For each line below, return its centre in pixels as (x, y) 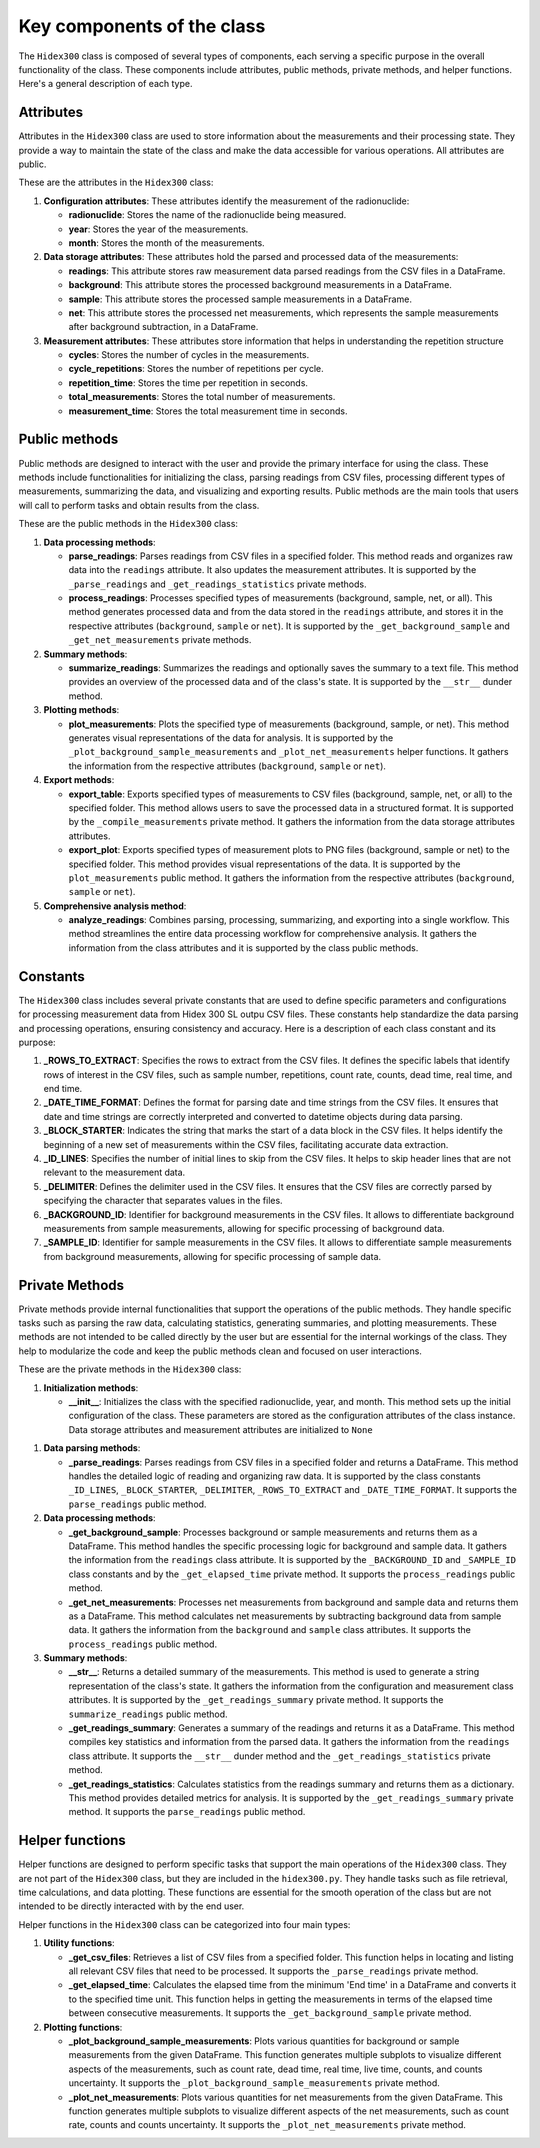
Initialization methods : (91, 1387)
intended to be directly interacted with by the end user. (131, 1906)
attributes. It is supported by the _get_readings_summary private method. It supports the (256, 1700)
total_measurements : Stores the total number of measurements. (202, 397)
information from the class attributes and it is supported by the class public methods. (243, 947)
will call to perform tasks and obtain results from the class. (139, 505)
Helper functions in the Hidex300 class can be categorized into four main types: (184, 1924)
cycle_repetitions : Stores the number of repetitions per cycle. (196, 369)
